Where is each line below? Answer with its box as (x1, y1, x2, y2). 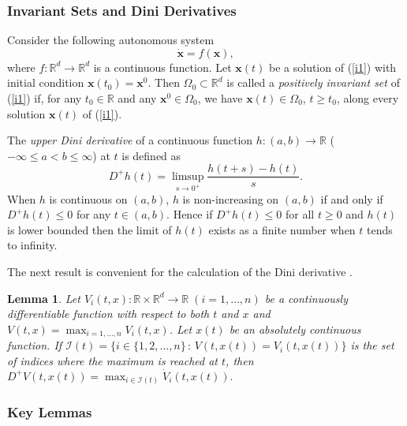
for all (286, 206, 315, 222)
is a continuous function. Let (93, 58, 232, 75)
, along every (336, 90, 399, 106)
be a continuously (264, 290, 348, 306)
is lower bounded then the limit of (7, 221, 172, 237)
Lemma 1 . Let (7, 290, 80, 306)
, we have (197, 90, 243, 106)
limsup (171, 170, 204, 182)
